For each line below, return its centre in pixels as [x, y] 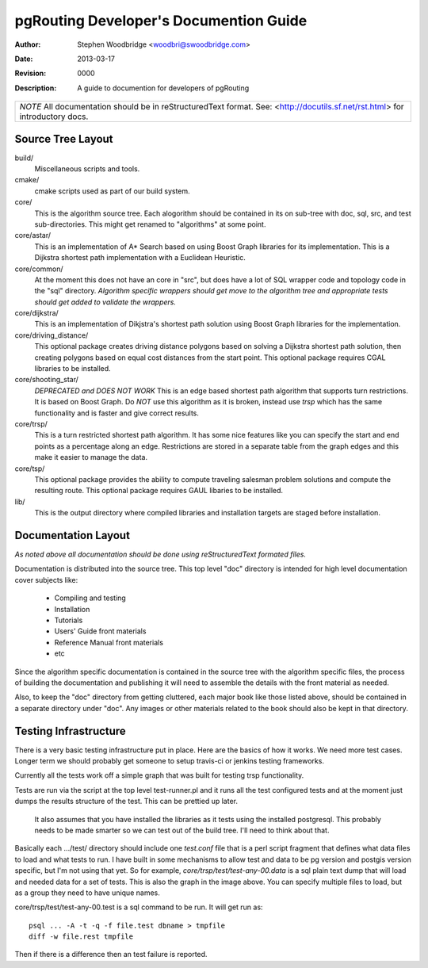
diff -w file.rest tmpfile [81, 937]
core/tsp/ [30, 469]
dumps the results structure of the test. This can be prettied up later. [126, 802]
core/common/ [39, 269]
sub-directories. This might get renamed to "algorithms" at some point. [150, 224]
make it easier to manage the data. [91, 457]
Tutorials [69, 620]
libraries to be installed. [73, 369]
